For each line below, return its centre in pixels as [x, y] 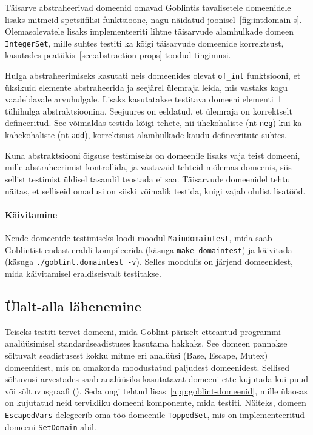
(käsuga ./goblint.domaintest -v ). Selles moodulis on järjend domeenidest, [149, 261]
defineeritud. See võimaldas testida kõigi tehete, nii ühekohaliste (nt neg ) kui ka [153, 123]
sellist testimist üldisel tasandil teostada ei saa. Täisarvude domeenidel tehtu [148, 178]
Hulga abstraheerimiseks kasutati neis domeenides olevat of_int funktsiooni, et [153, 75]
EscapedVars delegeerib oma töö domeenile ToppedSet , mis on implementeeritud [155, 414]
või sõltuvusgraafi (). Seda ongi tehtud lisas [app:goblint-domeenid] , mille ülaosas [156, 390]
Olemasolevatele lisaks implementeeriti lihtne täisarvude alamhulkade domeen [149, 31]
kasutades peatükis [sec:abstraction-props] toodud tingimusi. [118, 55]
